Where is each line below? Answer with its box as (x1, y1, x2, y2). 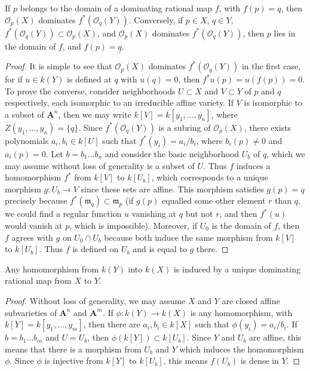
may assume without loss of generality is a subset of (5, 159, 195, 171)
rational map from (5, 274, 72, 287)
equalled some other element (161, 194, 266, 207)
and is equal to (133, 243, 187, 255)
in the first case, (241, 60, 301, 72)
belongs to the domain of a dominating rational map (20, 2, 213, 14)
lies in (274, 26, 296, 39)
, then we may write (58, 108, 131, 120)
